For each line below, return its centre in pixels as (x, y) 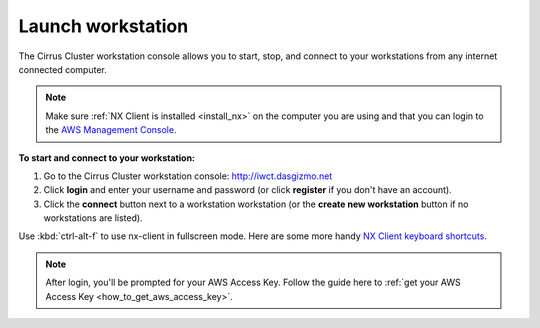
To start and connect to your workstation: (106, 157)
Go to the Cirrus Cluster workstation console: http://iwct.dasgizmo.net (188, 176)
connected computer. (62, 69)
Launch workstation (103, 26)
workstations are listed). (93, 218)
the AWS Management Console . (111, 130)
